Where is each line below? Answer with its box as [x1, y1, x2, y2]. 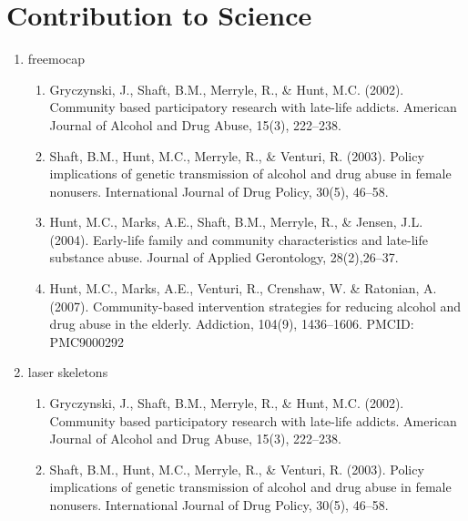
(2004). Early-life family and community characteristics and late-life [49, 230, 429, 249]
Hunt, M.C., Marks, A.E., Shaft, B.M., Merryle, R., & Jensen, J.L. [49, 212, 423, 231]
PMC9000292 [49, 332, 125, 351]
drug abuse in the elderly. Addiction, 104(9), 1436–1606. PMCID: [49, 314, 414, 333]
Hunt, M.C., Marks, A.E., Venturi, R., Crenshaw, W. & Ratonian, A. [49, 279, 437, 298]
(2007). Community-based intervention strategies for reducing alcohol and [49, 296, 462, 315]
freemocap [27, 49, 86, 68]
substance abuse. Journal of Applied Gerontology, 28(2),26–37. [49, 248, 399, 267]
